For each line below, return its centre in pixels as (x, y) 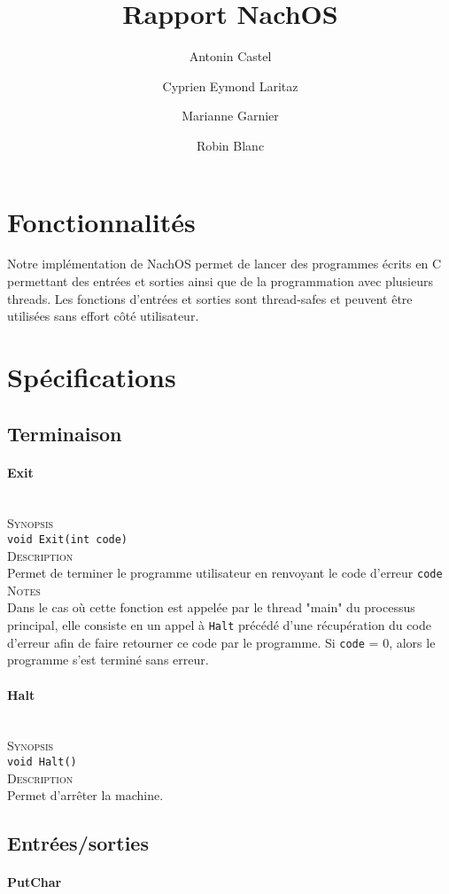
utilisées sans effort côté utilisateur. (103, 316)
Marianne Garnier (230, 116)
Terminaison (65, 433)
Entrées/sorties (78, 843)
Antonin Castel (230, 56)
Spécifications (92, 377)
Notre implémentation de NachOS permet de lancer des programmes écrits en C (224, 264)
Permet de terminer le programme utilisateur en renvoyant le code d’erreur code (225, 573)
